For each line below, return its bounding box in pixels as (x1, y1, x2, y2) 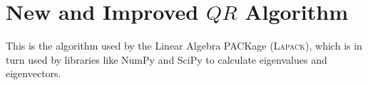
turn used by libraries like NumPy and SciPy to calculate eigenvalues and (6, 52, 327, 67)
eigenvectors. (6, 66, 61, 81)
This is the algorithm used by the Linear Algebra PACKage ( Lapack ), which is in (6, 38, 362, 53)
